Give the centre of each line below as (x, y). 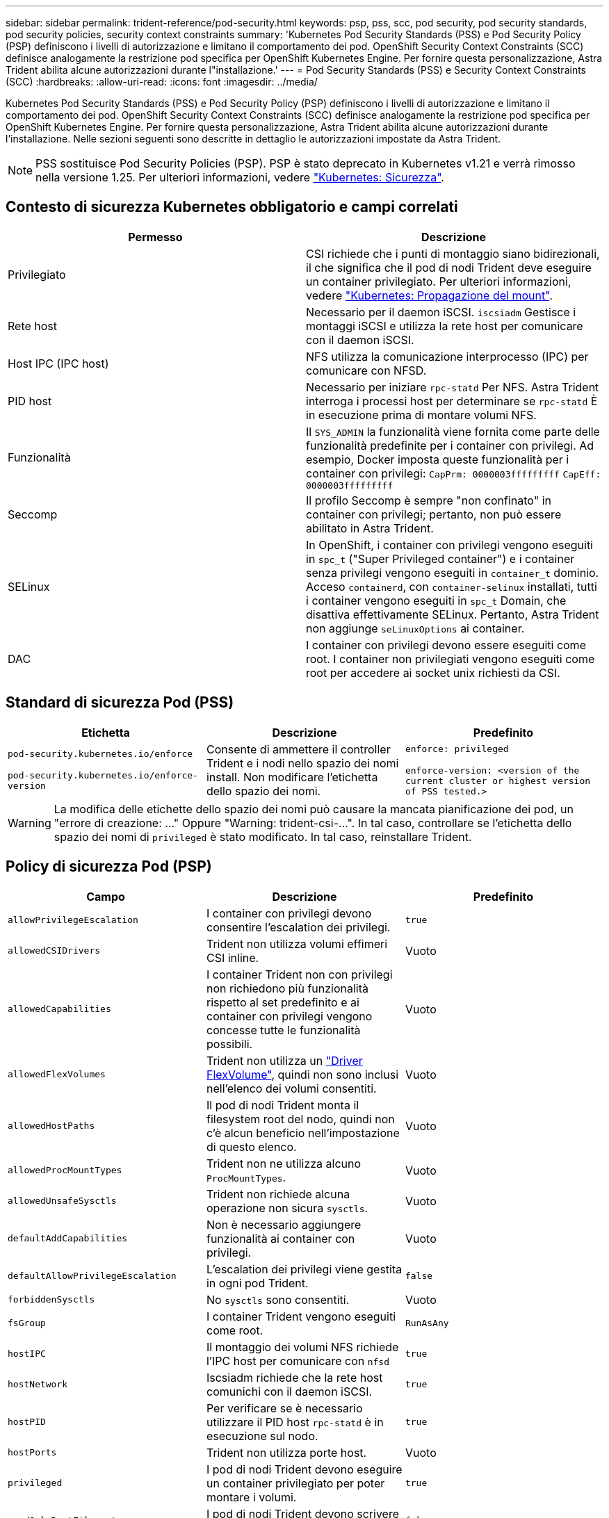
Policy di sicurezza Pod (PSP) (109, 867)
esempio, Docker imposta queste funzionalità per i (438, 459)
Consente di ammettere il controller (298, 749)
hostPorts (32, 1453)
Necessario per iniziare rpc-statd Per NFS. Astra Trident (453, 387)
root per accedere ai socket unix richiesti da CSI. (433, 672)
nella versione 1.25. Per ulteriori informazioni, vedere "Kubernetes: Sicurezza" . (240, 177)
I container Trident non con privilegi (299, 974)
